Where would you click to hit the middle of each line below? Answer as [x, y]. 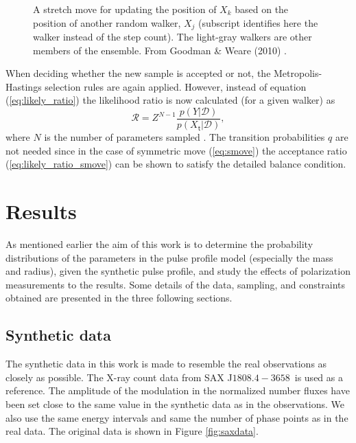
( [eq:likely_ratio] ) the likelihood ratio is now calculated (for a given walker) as [170, 100]
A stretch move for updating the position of [125, 9]
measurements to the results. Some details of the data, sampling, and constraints [175, 284]
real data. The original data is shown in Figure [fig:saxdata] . [132, 431]
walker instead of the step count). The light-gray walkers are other [173, 37]
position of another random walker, [107, 22]
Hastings [24, 86]
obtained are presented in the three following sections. [119, 298]
